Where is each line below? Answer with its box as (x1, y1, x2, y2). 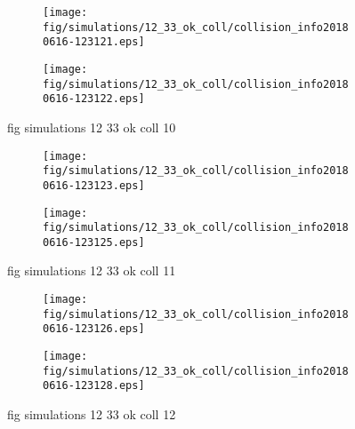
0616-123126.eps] (43, 322, 145, 336)
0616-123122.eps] (43, 92, 145, 106)
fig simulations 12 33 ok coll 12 (7, 405, 176, 423)
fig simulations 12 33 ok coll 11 (7, 261, 176, 280)
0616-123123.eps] (43, 179, 145, 192)
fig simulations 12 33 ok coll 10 (7, 117, 176, 136)
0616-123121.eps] (43, 36, 145, 49)
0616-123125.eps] (43, 235, 145, 249)
